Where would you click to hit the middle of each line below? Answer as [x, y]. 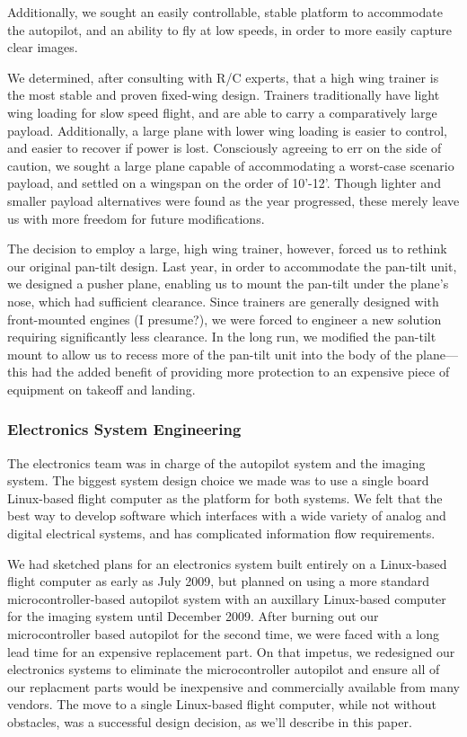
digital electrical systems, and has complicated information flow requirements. [221, 533]
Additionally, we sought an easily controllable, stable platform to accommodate [225, 12]
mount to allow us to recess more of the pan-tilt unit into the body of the [210, 354]
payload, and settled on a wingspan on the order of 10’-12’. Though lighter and [224, 183]
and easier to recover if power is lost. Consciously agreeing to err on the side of [225, 148]
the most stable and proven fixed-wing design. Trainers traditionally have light [224, 95]
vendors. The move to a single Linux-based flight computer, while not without [222, 704]
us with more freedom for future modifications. [136, 218]
